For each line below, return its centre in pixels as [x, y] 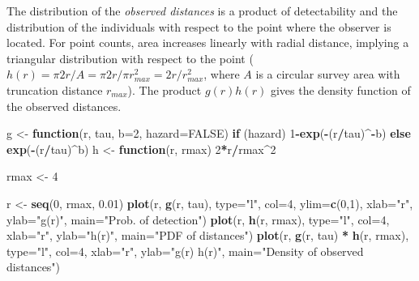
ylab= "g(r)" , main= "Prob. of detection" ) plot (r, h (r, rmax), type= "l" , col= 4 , [198, 219]
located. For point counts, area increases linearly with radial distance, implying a [208, 43]
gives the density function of [340, 89]
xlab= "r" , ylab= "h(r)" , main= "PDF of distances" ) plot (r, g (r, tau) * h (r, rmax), [208, 235]
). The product [165, 89]
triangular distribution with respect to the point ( [130, 58]
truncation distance [55, 89]
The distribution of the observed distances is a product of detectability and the [202, 11]
